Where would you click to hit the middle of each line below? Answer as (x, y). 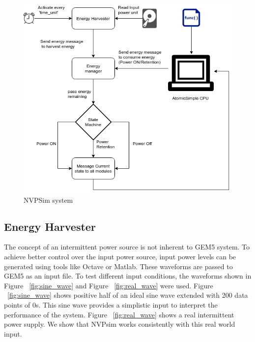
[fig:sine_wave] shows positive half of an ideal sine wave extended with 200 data (128, 295)
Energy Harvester (50, 226)
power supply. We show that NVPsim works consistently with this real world (120, 324)
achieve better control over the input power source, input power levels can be (120, 257)
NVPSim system (48, 200)
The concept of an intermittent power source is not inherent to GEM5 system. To (127, 247)
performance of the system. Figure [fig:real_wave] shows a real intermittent (119, 314)
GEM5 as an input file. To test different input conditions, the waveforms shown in (128, 276)
